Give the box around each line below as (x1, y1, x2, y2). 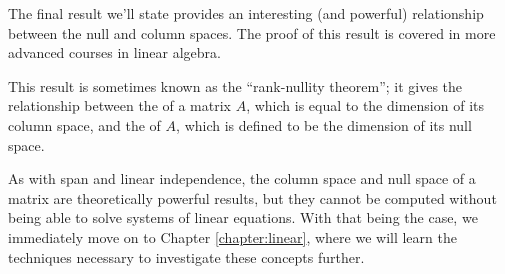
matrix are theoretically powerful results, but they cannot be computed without (8, 187, 497, 208)
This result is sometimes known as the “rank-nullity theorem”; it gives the (8, 75, 463, 96)
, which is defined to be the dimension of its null (176, 114, 472, 135)
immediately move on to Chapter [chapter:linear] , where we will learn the (8, 226, 457, 247)
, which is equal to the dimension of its (246, 95, 484, 116)
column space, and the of (8, 114, 161, 135)
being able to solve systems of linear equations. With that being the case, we (8, 207, 478, 228)
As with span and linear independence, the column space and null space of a (8, 168, 476, 189)
